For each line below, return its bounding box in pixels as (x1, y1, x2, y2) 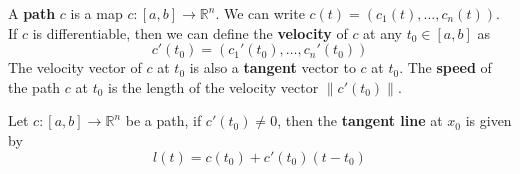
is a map (70, 3, 123, 23)
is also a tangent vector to (189, 57, 356, 78)
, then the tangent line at (277, 110, 443, 131)
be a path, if (125, 110, 202, 131)
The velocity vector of (8, 57, 142, 78)
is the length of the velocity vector (108, 76, 319, 97)
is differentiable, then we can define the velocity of (32, 22, 348, 43)
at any (363, 22, 402, 43)
